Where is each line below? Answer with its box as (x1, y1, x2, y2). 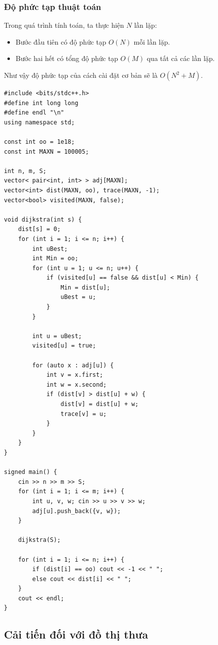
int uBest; (32, 245, 68, 252)
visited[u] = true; (32, 342, 96, 350)
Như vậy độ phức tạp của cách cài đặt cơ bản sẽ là (4, 70, 158, 80)
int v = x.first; (46, 371, 103, 379)
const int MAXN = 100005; (4, 148, 89, 155)
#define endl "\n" (4, 109, 64, 117)
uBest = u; (60, 293, 96, 301)
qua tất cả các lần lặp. (146, 53, 215, 63)
